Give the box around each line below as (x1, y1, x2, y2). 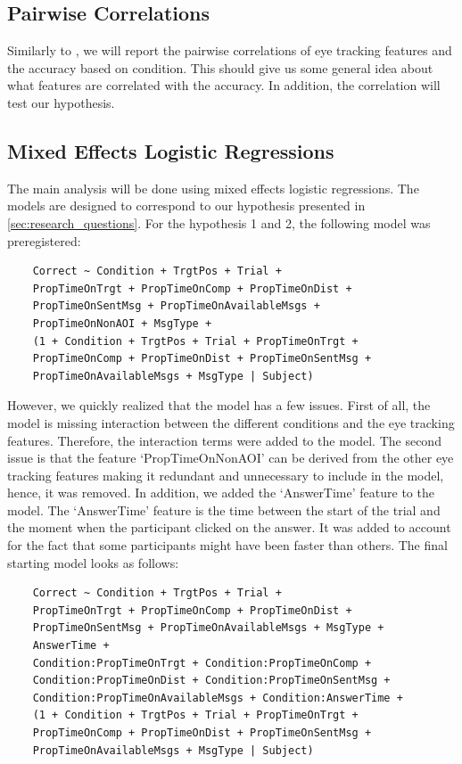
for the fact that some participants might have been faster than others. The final (7, 536, 448, 555)
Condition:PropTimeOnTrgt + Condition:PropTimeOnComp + (32, 656, 372, 670)
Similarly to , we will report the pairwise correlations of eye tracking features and (7, 41, 452, 60)
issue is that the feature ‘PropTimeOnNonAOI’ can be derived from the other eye (7, 448, 454, 467)
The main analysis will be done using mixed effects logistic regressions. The (7, 178, 419, 197)
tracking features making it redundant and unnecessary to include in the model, (7, 465, 444, 484)
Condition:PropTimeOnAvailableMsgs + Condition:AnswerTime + (32, 691, 403, 704)
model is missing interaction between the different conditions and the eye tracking (7, 413, 455, 431)
